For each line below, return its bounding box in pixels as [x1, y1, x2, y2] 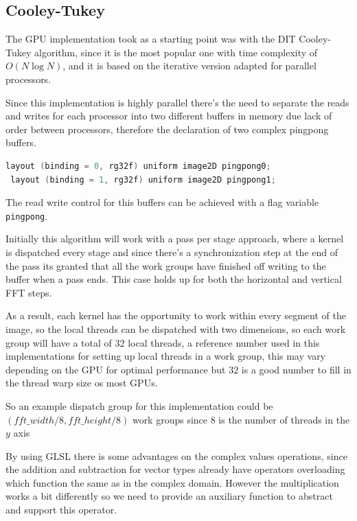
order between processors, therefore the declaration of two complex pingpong [5, 121, 329, 136]
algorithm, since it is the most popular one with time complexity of [34, 45, 318, 59]
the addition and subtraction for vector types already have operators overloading [5, 462, 345, 476]
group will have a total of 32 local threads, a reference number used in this [5, 335, 320, 349]
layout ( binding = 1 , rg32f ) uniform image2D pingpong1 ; [10, 174, 276, 185]
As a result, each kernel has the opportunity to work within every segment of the [5, 308, 346, 323]
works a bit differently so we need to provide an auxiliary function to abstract [5, 489, 333, 503]
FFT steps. [5, 285, 52, 299]
